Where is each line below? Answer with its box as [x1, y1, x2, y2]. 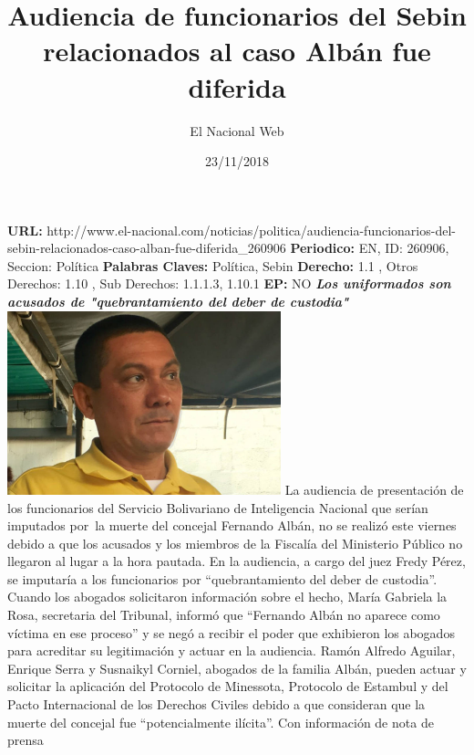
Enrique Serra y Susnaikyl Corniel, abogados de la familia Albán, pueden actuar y [7, 658, 467, 677]
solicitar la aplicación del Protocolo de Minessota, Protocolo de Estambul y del [7, 676, 448, 696]
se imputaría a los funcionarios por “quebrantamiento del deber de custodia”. [7, 569, 438, 588]
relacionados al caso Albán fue [43, 32, 431, 69]
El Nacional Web [190, 121, 284, 140]
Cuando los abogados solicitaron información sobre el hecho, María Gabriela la [7, 587, 448, 606]
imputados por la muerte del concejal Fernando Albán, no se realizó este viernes [7, 516, 457, 535]
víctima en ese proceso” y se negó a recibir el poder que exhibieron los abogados [7, 623, 455, 642]
